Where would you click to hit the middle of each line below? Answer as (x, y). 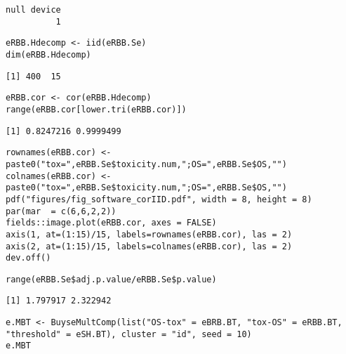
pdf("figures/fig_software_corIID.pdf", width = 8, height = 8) (159, 199)
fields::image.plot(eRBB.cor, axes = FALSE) (111, 223)
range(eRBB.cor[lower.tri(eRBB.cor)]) (96, 109)
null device (33, 10)
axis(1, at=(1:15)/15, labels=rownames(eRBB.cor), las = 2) (149, 234)
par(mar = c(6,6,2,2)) (61, 211)
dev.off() (28, 258)
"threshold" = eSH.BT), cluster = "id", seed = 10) (129, 334)
